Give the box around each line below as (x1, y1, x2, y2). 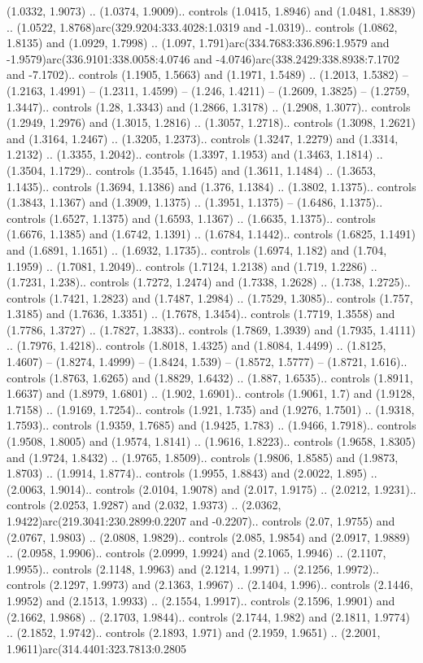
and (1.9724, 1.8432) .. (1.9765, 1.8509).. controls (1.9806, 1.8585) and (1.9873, (7, 448, 399, 465)
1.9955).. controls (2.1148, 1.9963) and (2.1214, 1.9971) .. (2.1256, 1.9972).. (7, 560, 379, 577)
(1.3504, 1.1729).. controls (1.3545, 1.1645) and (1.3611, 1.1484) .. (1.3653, (7, 161, 376, 178)
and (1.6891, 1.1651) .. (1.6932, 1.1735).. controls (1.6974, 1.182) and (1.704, (7, 241, 387, 258)
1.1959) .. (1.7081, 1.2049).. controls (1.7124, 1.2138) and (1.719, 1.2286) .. (7, 257, 377, 274)
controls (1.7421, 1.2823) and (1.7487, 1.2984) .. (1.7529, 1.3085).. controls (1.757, (7, 289, 413, 306)
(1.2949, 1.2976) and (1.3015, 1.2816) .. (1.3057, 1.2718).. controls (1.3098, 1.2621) (7, 114, 416, 131)
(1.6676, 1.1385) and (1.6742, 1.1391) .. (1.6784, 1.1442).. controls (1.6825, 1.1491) (7, 225, 416, 242)
